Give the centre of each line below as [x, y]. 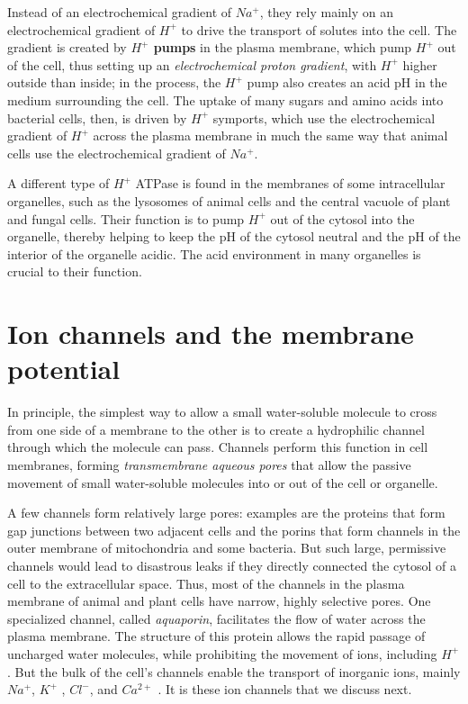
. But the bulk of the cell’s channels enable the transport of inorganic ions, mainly [234, 671]
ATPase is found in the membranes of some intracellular [290, 183]
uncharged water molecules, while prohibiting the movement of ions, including [222, 653]
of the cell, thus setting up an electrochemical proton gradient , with [192, 64]
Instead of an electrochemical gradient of [120, 12]
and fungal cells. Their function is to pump [126, 218]
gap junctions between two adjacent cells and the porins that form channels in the [234, 530]
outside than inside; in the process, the [114, 82]
